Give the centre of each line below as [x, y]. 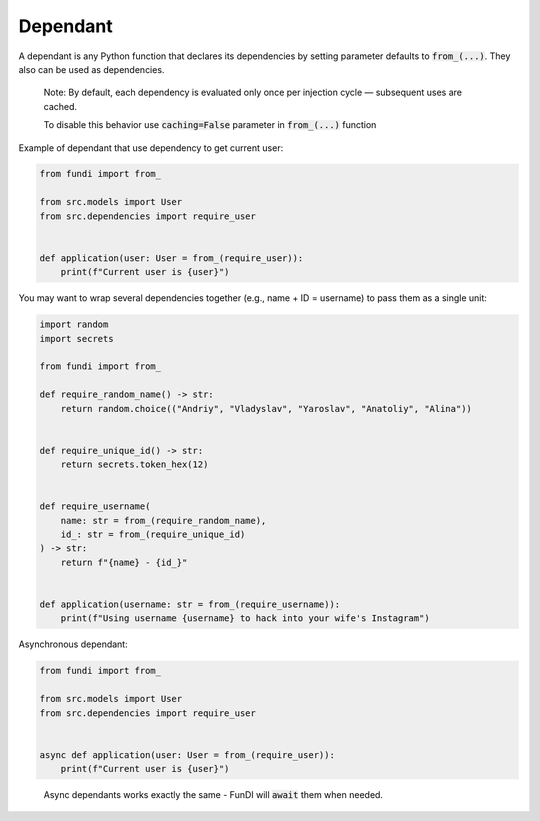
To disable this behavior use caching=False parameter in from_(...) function [210, 125]
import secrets [76, 338]
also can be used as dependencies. [91, 69]
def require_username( [95, 506]
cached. [60, 106]
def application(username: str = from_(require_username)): [190, 604]
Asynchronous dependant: [73, 644]
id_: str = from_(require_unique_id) [153, 534]
